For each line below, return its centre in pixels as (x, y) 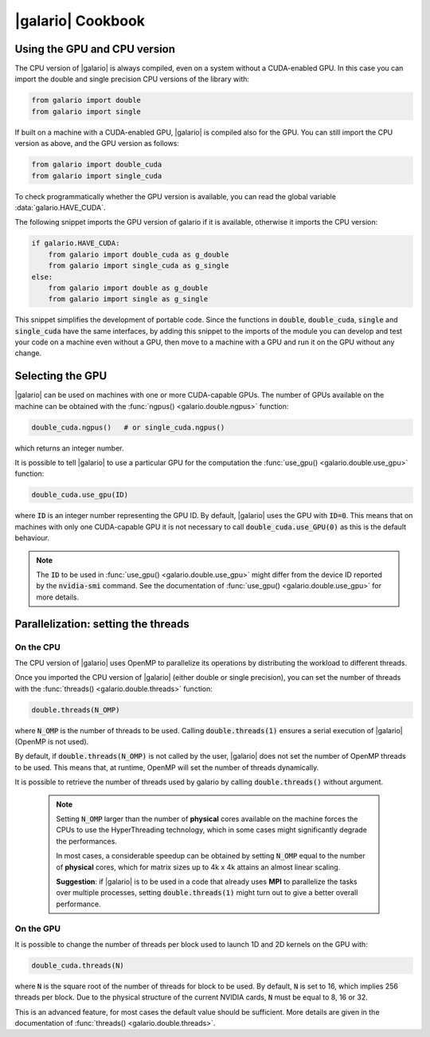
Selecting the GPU (61, 376)
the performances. (86, 841)
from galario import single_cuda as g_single (139, 266)
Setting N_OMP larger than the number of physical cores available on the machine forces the (207, 819)
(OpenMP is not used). (52, 742)
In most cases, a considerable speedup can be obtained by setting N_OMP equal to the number (211, 856)
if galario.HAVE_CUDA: (76, 244)
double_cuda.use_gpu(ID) (80, 495)
